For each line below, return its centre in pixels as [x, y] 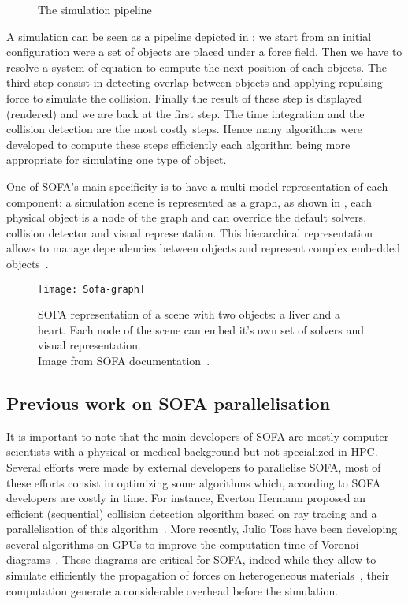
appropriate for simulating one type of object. [117, 160]
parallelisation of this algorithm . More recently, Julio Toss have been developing [202, 529]
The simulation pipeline [95, 9]
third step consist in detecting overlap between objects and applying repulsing [195, 82]
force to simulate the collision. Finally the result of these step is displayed [184, 97]
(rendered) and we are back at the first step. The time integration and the [185, 113]
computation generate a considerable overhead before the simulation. [172, 590]
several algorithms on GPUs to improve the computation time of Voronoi [183, 544]
